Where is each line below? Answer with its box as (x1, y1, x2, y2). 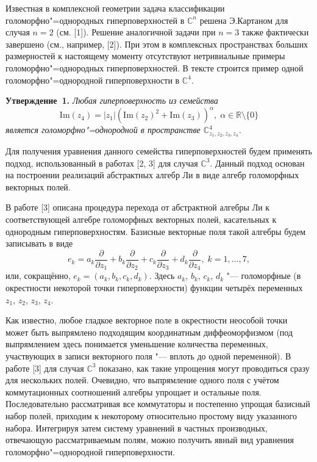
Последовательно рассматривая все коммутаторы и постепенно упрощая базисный (5, 397, 310, 410)
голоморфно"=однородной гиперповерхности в (5, 73, 180, 86)
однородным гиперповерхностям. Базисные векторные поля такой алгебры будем (5, 225, 306, 237)
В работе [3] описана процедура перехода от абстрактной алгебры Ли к (5, 201, 270, 214)
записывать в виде (5, 237, 73, 250)
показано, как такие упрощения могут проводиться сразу (99, 361, 310, 374)
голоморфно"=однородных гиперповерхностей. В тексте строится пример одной (5, 61, 304, 74)
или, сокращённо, (5, 269, 71, 282)
